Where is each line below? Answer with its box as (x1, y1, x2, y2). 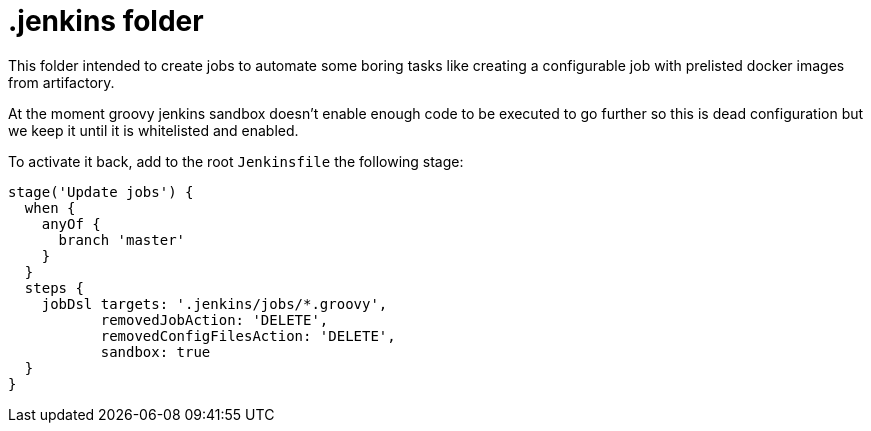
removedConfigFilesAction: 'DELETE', (100, 327, 396, 344)
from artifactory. (8, 73, 115, 91)
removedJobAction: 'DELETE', (100, 311, 329, 328)
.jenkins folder (8, 4, 204, 38)
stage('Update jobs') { (8, 183, 194, 200)
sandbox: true (100, 343, 211, 360)
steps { (24, 279, 84, 296)
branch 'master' (58, 231, 186, 248)
